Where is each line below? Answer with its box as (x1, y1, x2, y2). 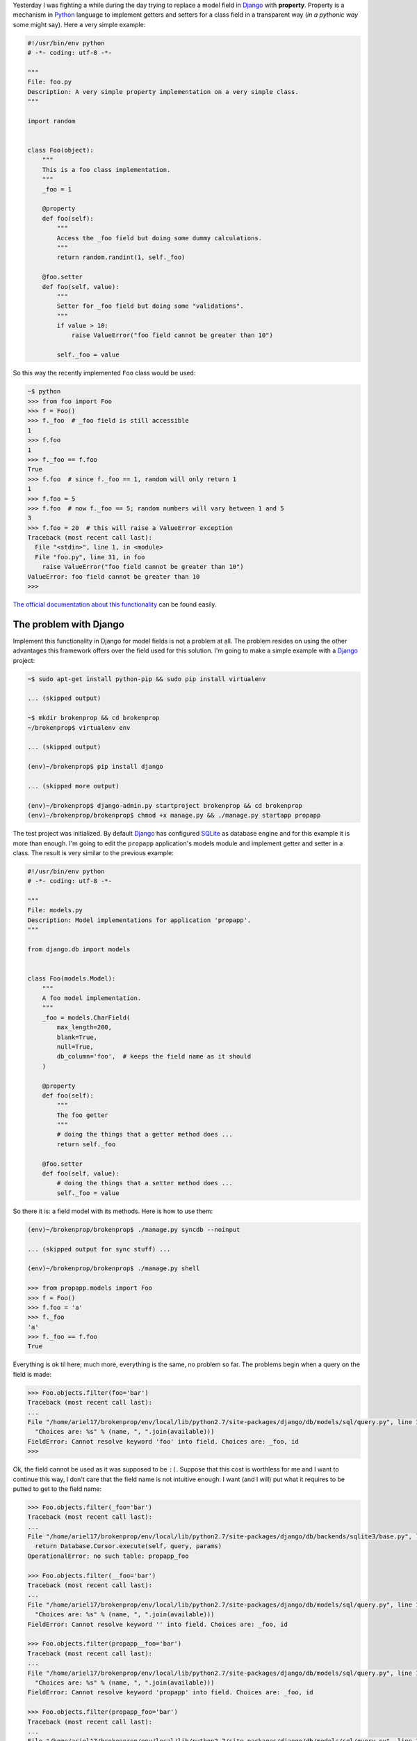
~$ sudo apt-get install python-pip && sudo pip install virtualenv (27, 675, 266, 682)
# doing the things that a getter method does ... (56, 1130, 233, 1139)
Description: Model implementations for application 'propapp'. (27, 916, 252, 924)
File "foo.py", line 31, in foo (35, 553, 145, 561)
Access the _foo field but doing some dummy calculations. (56, 234, 263, 242)
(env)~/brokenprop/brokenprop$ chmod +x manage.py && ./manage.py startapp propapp (27, 811, 321, 820)
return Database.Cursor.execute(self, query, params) (35, 1543, 222, 1550)
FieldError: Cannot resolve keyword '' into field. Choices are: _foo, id (27, 1620, 288, 1628)
